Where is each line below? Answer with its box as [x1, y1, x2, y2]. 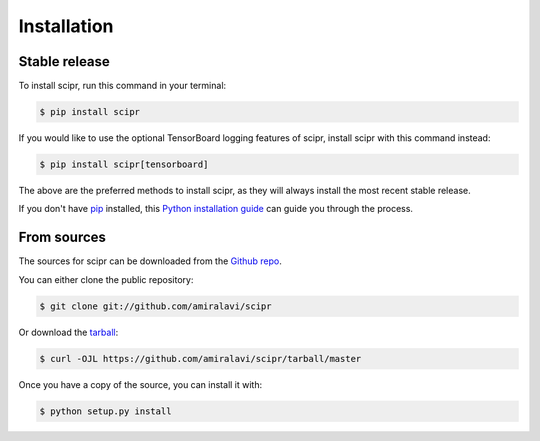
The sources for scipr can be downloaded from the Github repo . [18, 255, 282, 267]
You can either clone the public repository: [18, 273, 194, 285]
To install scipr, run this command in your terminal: [18, 80, 227, 92]
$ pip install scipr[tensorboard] [39, 159, 209, 170]
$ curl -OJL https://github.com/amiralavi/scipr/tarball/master [39, 353, 362, 364]
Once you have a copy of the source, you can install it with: [18, 378, 263, 390]
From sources [18, 229, 107, 246]
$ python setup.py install [39, 405, 172, 417]
